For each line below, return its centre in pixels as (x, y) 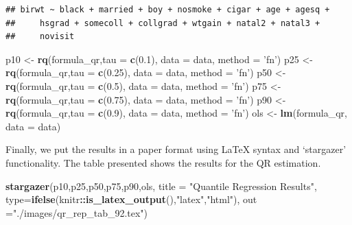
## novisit (40, 37)
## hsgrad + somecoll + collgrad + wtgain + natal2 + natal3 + (163, 23)
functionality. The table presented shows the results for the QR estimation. (163, 162)
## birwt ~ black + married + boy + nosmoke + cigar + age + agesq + (168, 10)
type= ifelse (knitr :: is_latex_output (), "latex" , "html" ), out (131, 199)
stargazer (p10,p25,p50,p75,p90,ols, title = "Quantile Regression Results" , (161, 186)
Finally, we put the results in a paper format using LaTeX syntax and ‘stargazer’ (176, 149)
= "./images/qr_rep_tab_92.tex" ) (77, 212)
